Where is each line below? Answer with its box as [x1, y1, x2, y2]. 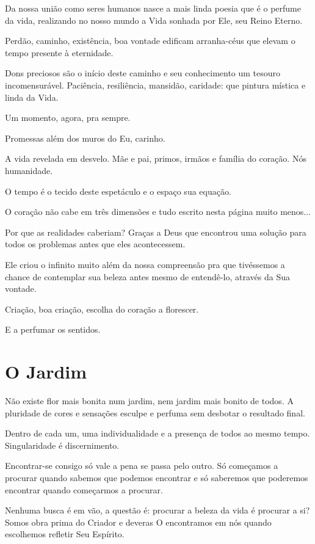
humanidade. [5, 164, 53, 176]
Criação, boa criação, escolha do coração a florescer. [5, 302, 199, 315]
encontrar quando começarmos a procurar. [5, 483, 163, 496]
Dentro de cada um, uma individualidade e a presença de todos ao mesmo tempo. [5, 427, 310, 440]
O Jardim [5, 359, 87, 384]
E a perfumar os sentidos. [5, 323, 101, 336]
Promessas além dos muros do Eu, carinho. [5, 131, 165, 144]
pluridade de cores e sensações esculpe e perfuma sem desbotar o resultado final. [5, 406, 305, 419]
